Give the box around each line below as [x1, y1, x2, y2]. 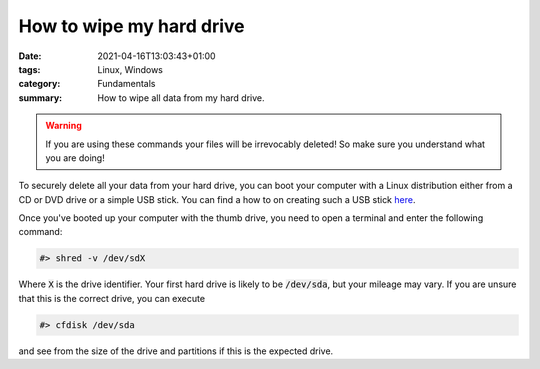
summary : [18, 91, 63, 104]
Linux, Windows [97, 63, 164, 75]
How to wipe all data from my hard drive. [97, 91, 265, 104]
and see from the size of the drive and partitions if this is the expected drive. [18, 345, 334, 357]
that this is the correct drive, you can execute [18, 292, 205, 304]
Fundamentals [97, 78, 156, 90]
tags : [18, 63, 41, 75]
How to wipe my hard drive [18, 15, 245, 37]
